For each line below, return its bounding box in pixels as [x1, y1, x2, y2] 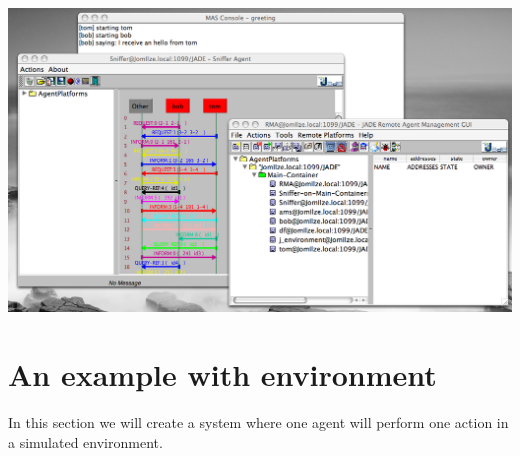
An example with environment [8, 354, 437, 395]
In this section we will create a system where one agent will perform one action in [8, 412, 509, 433]
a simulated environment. [8, 431, 163, 452]
